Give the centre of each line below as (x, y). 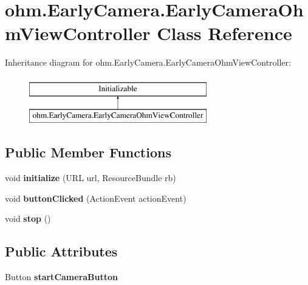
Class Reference (224, 33)
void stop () (28, 218)
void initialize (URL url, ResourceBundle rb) (91, 178)
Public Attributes (61, 251)
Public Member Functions (88, 152)
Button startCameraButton (62, 277)
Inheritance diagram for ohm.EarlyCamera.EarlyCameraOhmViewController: (148, 62)
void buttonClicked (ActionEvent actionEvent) (96, 198)
